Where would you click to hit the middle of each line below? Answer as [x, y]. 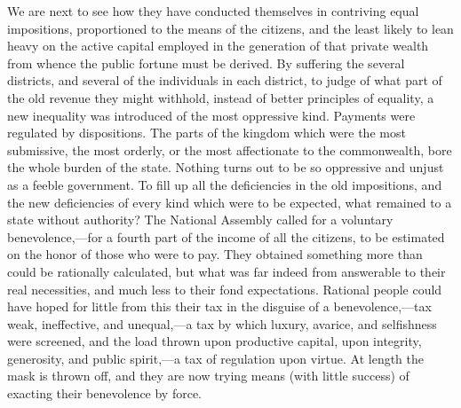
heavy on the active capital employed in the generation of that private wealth [218, 46]
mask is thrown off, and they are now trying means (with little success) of [208, 376]
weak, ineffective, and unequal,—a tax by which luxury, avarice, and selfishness [222, 323]
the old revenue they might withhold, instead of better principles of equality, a [221, 97]
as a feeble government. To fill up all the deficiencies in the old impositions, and [225, 184]
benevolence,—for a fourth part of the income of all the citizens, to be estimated [226, 236]
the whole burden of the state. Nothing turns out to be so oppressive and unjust [226, 167]
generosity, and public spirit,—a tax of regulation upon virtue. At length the [215, 358]
